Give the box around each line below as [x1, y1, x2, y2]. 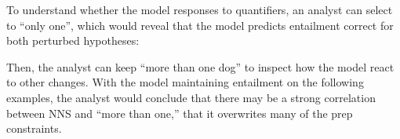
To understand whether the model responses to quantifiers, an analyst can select [6, 2, 393, 17]
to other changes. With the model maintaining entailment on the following [6, 74, 364, 90]
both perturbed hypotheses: [6, 32, 140, 49]
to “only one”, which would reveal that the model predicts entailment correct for [6, 16, 394, 33]
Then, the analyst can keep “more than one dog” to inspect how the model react [6, 58, 395, 75]
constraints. [6, 120, 62, 137]
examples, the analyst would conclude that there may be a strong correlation [6, 89, 376, 105]
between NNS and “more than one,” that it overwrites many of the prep [6, 104, 353, 121]
